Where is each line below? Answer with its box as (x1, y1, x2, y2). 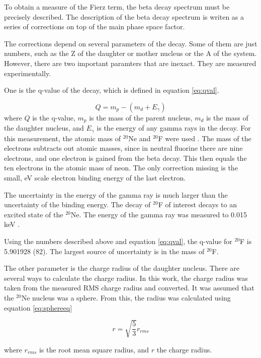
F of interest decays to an (158, 199, 237, 210)
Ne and (128, 133, 151, 143)
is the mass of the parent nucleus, (89, 112, 193, 123)
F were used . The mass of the (158, 133, 251, 143)
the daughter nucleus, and (4, 123, 84, 133)
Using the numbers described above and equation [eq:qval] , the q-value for (4, 236, 232, 246)
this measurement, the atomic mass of (4, 133, 121, 143)
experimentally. (4, 68, 51, 78)
